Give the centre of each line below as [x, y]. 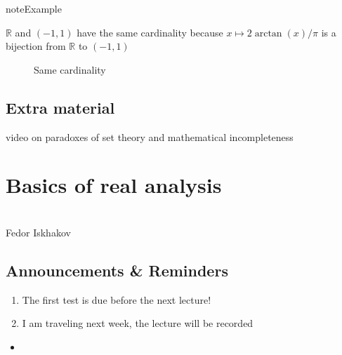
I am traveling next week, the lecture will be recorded [138, 323]
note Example [34, 8]
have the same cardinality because [150, 32]
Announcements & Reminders [117, 270]
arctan [268, 33]
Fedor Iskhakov [38, 232]
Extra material [60, 107]
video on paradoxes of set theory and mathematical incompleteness [150, 136]
